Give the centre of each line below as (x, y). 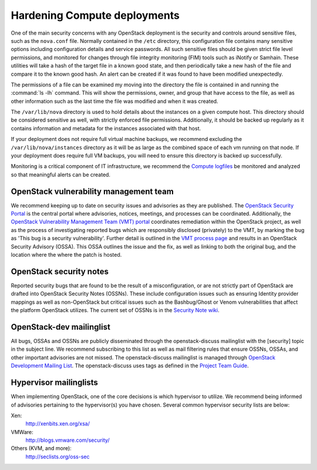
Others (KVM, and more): (41, 448)
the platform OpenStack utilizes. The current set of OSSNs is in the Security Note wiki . (115, 310)
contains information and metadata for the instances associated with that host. (106, 128)
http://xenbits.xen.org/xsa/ (58, 424)
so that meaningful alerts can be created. (61, 174)
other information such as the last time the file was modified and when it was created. (114, 101)
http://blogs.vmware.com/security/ (68, 440)
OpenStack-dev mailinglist (61, 327)
